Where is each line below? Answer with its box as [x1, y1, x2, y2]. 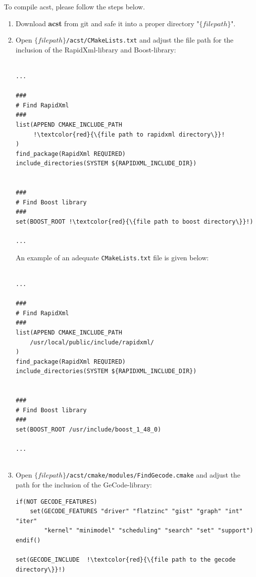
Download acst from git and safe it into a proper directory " [15, 18, 200, 28]
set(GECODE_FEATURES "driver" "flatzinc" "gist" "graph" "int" [30, 508, 243, 515]
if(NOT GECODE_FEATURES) [15, 498, 98, 505]
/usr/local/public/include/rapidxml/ [30, 338, 154, 346]
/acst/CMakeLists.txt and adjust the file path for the [66, 35, 234, 45]
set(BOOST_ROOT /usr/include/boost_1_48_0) [15, 426, 161, 433]
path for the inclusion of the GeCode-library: [15, 479, 152, 489]
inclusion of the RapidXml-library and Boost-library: [15, 44, 176, 54]
